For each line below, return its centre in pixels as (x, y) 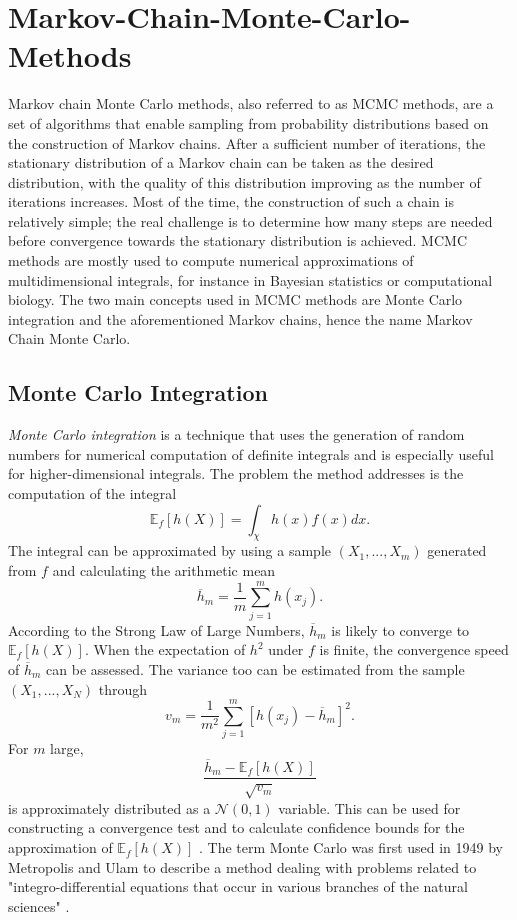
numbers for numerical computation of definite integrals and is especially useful (251, 453)
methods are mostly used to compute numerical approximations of (211, 260)
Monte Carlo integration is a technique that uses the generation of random (236, 434)
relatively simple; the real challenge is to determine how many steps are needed (250, 220)
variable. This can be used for (369, 807)
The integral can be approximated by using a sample (170, 550)
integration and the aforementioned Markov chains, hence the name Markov (240, 318)
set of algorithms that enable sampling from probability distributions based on (248, 122)
